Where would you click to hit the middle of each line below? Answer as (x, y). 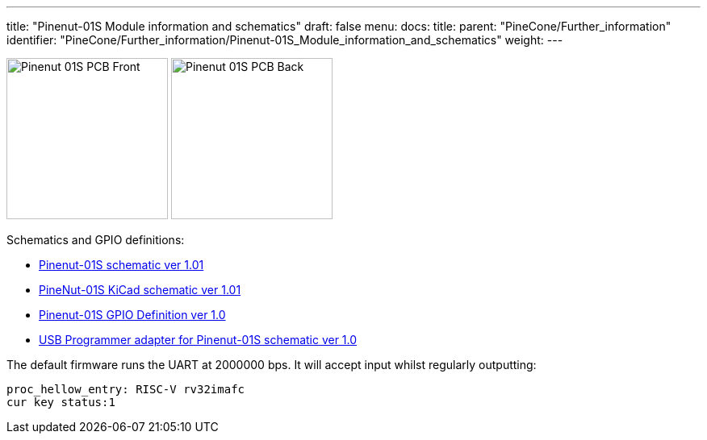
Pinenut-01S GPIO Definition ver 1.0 (132, 315)
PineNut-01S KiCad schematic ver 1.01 (140, 290)
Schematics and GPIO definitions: (96, 240)
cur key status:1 (61, 402)
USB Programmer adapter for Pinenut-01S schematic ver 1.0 (198, 340)
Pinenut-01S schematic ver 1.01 (121, 265)
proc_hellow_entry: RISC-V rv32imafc (126, 389)
